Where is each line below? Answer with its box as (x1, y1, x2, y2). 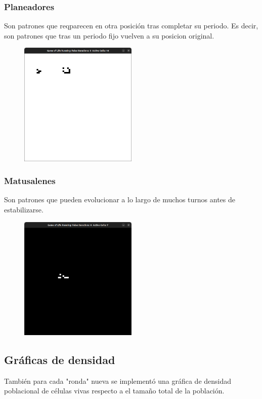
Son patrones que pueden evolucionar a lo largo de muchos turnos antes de (4, 194, 236, 205)
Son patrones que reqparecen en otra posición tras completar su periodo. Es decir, (4, 20, 258, 31)
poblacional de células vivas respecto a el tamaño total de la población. (4, 385, 225, 396)
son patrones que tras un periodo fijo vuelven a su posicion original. (4, 30, 214, 41)
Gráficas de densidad (4, 351, 115, 367)
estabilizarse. (4, 204, 43, 214)
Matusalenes (4, 174, 56, 187)
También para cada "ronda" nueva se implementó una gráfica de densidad (4, 375, 232, 386)
